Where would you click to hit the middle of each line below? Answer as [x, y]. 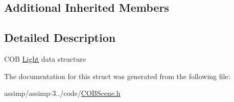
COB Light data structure [45, 58]
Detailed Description [60, 37]
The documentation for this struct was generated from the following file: [117, 76]
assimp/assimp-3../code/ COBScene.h [62, 93]
